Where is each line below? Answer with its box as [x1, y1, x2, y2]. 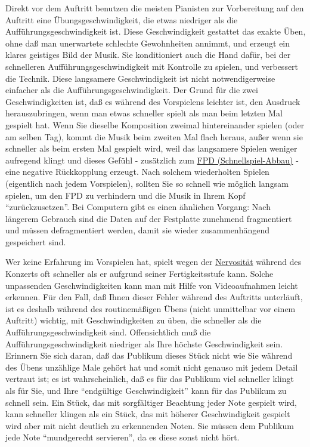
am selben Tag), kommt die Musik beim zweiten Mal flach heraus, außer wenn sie [5, 130, 303, 143]
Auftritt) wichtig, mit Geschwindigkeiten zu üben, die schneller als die [5, 314, 262, 326]
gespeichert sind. [5, 235, 66, 248]
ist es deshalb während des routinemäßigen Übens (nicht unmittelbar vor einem [5, 302, 296, 315]
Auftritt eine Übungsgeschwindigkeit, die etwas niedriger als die [5, 13, 238, 26]
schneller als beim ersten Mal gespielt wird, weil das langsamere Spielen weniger [5, 142, 297, 155]
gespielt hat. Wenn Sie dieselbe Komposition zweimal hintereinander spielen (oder [5, 118, 305, 131]
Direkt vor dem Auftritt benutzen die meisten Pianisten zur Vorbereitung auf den [5, 2, 304, 14]
